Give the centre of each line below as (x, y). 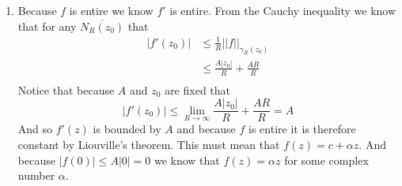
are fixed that (198, 89)
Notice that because (66, 89)
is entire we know (111, 10)
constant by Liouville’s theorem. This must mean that (149, 144)
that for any (47, 26)
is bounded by (127, 129)
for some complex (326, 160)
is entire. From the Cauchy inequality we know (283, 10)
